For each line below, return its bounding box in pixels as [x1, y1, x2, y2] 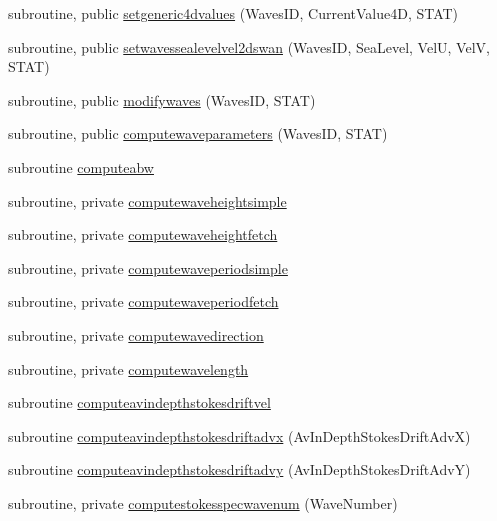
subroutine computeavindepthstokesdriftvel [8, 392, 271, 413]
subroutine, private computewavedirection [8, 324, 264, 345]
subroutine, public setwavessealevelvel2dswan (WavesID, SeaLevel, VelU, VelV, [8, 36, 490, 57]
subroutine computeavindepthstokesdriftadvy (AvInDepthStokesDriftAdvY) [8, 459, 471, 480]
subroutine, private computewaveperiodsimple [8, 257, 288, 278]
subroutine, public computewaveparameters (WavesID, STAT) [8, 123, 388, 144]
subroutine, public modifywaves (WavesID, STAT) [8, 89, 316, 110]
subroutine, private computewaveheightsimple [8, 190, 287, 211]
